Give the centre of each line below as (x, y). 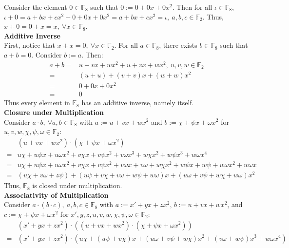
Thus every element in (37, 103)
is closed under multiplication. (77, 185)
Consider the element (36, 7)
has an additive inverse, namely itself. (138, 103)
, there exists (178, 45)
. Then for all (192, 7)
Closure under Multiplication (54, 112)
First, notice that (29, 45)
